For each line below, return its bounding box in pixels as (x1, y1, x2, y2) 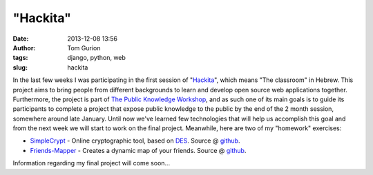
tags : (12, 54, 28, 62)
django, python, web (67, 54, 126, 62)
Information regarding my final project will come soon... (12, 159, 171, 167)
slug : (12, 63, 28, 72)
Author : (12, 43, 36, 52)
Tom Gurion (67, 43, 101, 52)
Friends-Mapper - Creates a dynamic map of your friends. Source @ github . (30, 146, 247, 154)
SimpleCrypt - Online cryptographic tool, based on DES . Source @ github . (30, 136, 240, 145)
